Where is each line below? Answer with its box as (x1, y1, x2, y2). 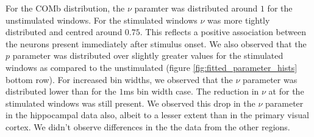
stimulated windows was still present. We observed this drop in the (5, 96, 255, 109)
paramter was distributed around (134, 2, 258, 14)
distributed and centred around (5, 25, 123, 38)
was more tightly (207, 13, 270, 26)
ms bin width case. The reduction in (123, 85, 259, 98)
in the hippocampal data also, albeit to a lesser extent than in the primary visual (5, 109, 309, 121)
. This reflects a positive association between (140, 25, 306, 38)
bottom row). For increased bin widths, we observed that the (5, 73, 233, 85)
